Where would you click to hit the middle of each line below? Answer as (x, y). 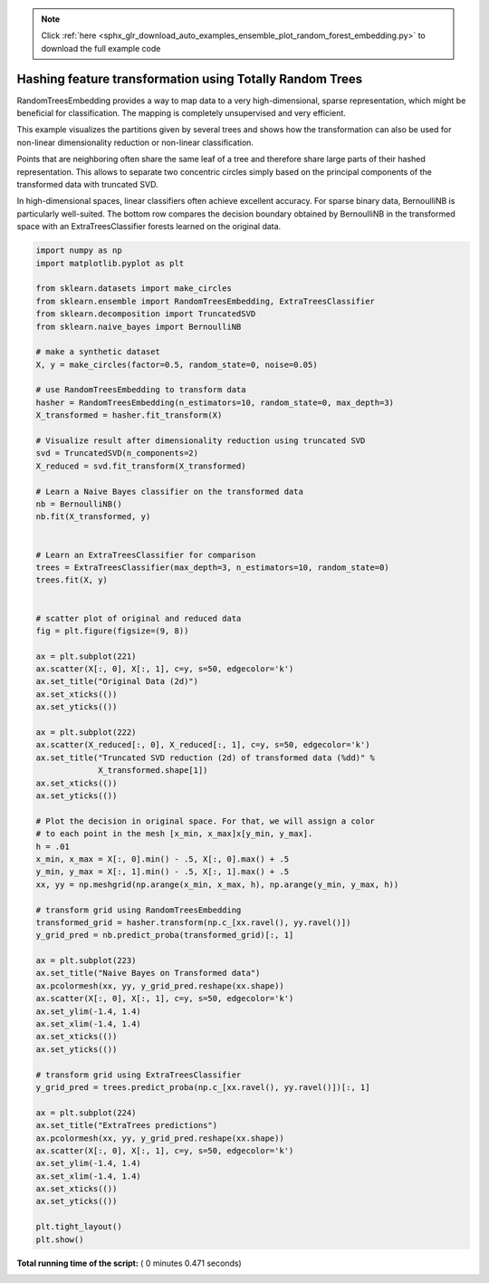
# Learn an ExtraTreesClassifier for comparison (146, 555)
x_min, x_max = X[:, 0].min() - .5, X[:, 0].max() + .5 (163, 859)
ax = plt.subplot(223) (86, 961)
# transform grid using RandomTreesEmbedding (139, 910)
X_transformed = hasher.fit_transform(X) (129, 415)
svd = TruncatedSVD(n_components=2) (117, 453)
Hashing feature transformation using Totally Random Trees (190, 78)
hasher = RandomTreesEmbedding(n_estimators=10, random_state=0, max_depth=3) (215, 402)
